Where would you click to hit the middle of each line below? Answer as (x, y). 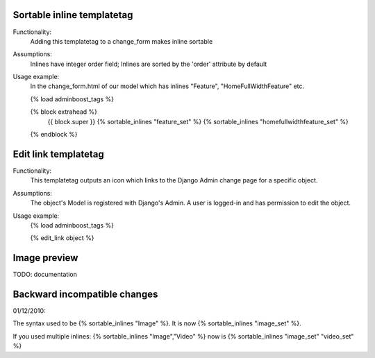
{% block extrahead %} (64, 112)
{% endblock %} (54, 135)
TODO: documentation (45, 275)
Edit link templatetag (58, 154)
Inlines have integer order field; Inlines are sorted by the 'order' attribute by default (149, 64)
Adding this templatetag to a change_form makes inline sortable (122, 41)
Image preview (45, 258)
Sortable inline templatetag (73, 15)
